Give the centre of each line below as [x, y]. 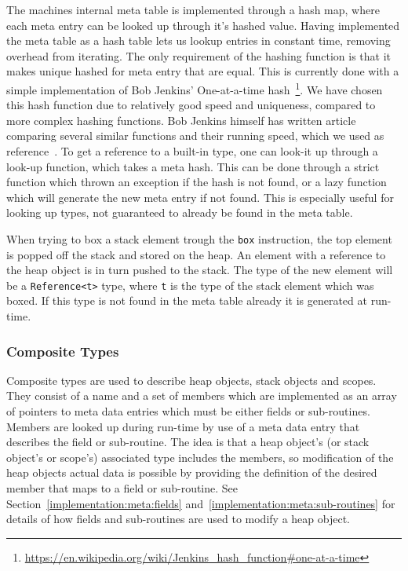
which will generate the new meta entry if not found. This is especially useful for [200, 197]
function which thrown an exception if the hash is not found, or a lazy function [197, 182]
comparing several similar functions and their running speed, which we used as [195, 135]
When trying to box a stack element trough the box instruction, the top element [199, 238]
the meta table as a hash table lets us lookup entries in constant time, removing [199, 40]
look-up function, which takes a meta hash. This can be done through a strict [193, 166]
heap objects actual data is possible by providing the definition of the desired [192, 472]
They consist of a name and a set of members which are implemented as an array [202, 395]
